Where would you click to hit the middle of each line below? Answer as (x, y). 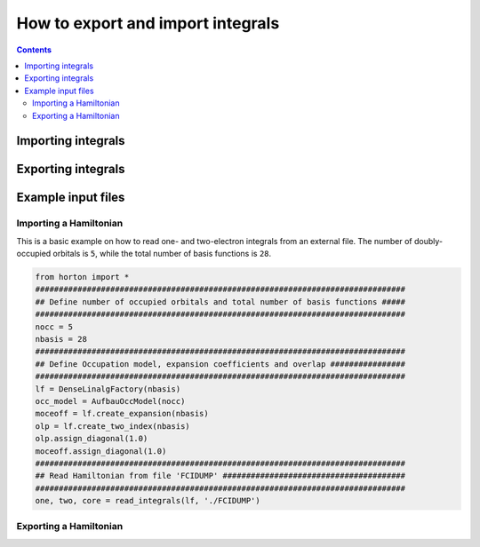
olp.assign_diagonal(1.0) (92, 439)
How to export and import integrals (148, 23)
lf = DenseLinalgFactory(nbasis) (108, 389)
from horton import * (82, 277)
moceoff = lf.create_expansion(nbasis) (122, 414)
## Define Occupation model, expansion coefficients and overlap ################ (220, 364)
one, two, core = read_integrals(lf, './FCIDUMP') (148, 501)
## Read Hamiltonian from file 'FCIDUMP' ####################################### (220, 476)
